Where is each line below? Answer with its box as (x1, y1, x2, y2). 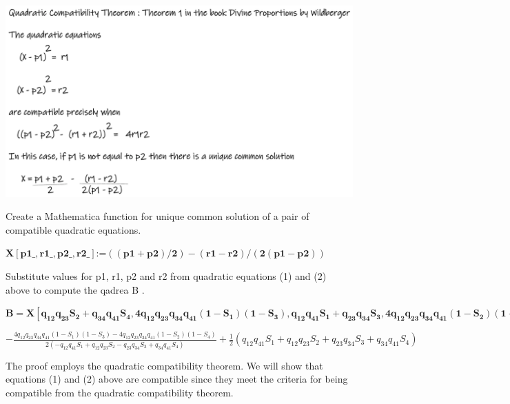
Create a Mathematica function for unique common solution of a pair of (6, 209, 309, 223)
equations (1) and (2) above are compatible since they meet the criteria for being (6, 372, 348, 386)
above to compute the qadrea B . (6, 282, 145, 296)
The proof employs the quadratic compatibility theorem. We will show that (6, 358, 323, 372)
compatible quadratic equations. (6, 222, 141, 236)
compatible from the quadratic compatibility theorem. (6, 385, 234, 399)
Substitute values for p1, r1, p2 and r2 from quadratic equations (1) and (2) (6, 268, 327, 283)
